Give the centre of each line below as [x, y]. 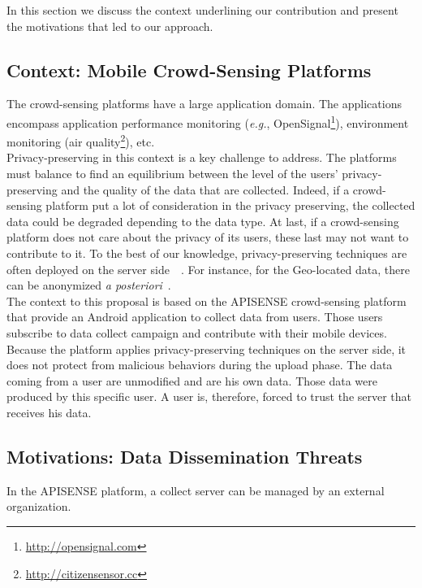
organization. [39, 506]
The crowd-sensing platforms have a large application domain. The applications [204, 104]
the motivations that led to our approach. [110, 26]
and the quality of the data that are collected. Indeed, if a [205, 189]
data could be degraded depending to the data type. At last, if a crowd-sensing [203, 221]
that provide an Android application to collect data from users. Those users [195, 317]
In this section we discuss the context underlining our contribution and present [202, 10]
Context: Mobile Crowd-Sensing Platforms [189, 70]
